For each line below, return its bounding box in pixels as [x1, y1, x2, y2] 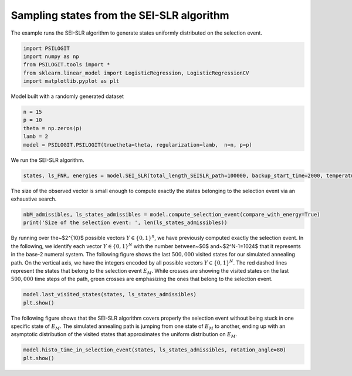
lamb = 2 [23, 133, 49, 140]
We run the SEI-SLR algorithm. [11, 156, 84, 164]
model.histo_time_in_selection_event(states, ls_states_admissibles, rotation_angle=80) [23, 347, 287, 353]
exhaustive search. [11, 195, 57, 202]
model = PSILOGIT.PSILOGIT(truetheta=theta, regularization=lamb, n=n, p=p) [23, 141, 252, 148]
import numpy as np [23, 53, 79, 60]
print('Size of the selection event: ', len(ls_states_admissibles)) [23, 219, 228, 226]
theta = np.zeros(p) [23, 125, 82, 131]
